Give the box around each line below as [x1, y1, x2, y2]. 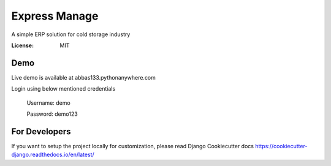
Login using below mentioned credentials [11, 85, 116, 92]
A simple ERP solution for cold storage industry [11, 31, 131, 38]
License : [11, 42, 34, 49]
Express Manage [11, 9, 99, 23]
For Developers [11, 126, 71, 137]
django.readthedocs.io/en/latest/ [11, 151, 94, 159]
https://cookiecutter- [255, 142, 308, 149]
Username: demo [26, 99, 70, 107]
